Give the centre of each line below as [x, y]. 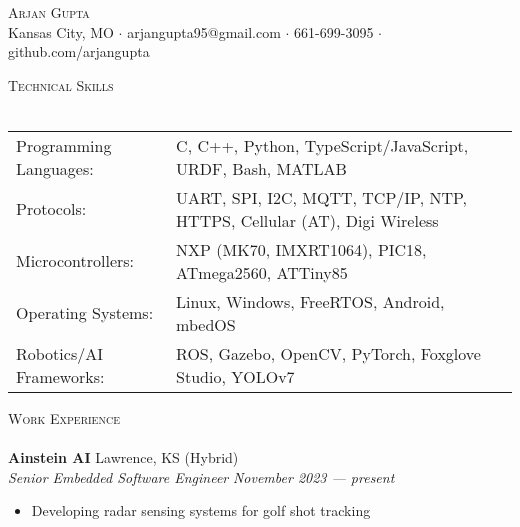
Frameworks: [60, 376]
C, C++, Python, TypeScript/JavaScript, [322, 145]
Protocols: [51, 209]
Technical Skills [61, 84]
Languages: [55, 168]
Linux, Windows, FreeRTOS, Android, [310, 301]
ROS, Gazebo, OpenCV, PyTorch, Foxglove [328, 353]
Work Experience [64, 417]
